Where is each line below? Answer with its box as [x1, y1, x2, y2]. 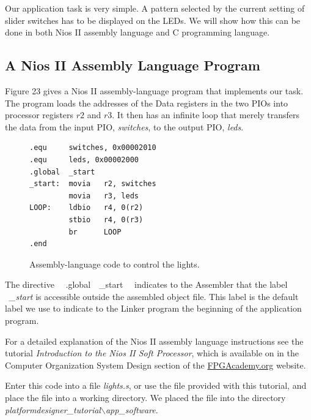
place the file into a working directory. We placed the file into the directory [5, 391, 286, 404]
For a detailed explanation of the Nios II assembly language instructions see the [5, 334, 304, 347]
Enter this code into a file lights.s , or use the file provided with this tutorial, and [5, 379, 307, 392]
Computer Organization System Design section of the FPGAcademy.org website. [5, 358, 306, 371]
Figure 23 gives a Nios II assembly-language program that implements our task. [5, 84, 304, 97]
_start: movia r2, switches [29, 179, 156, 189]
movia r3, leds [68, 191, 139, 200]
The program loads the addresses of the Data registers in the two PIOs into [5, 96, 288, 109]
